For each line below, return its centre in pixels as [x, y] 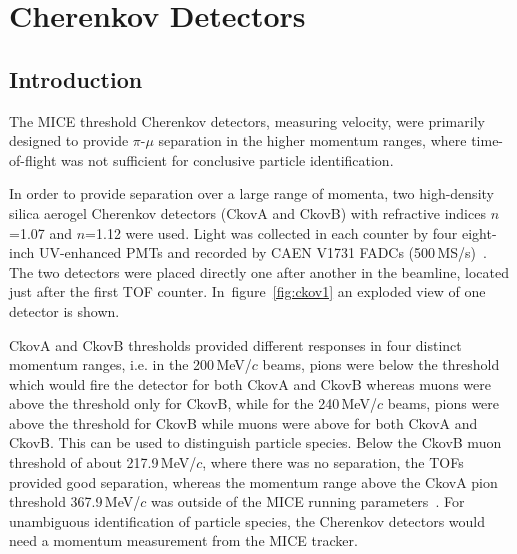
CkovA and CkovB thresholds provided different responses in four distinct [235, 344]
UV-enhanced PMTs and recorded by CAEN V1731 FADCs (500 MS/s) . [262, 252]
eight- [479, 232]
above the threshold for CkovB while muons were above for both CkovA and [243, 422]
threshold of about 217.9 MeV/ [103, 462]
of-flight [33, 159]
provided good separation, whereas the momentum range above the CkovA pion [253, 481]
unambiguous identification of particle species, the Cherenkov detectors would [247, 520]
